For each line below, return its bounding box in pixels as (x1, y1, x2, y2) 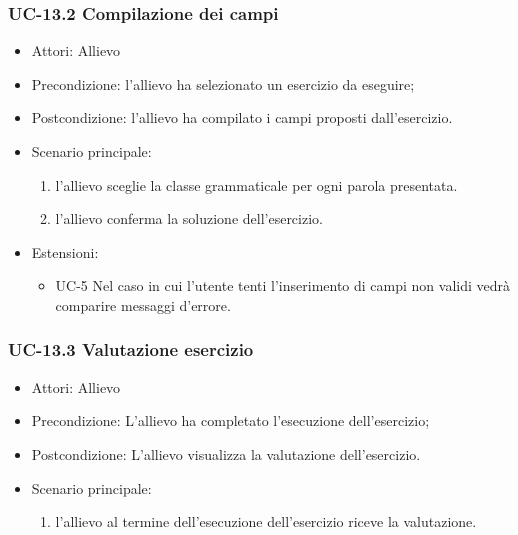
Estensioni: (31, 241, 99, 262)
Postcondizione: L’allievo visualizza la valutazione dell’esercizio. (31, 443, 421, 464)
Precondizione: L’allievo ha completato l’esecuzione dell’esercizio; (31, 410, 430, 431)
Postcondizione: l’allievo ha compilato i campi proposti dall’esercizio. (31, 107, 453, 128)
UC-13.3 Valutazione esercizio (8, 337, 254, 362)
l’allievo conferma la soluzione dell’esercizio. (55, 208, 323, 229)
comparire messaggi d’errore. (55, 294, 231, 315)
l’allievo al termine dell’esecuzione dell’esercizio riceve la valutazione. (55, 511, 477, 532)
